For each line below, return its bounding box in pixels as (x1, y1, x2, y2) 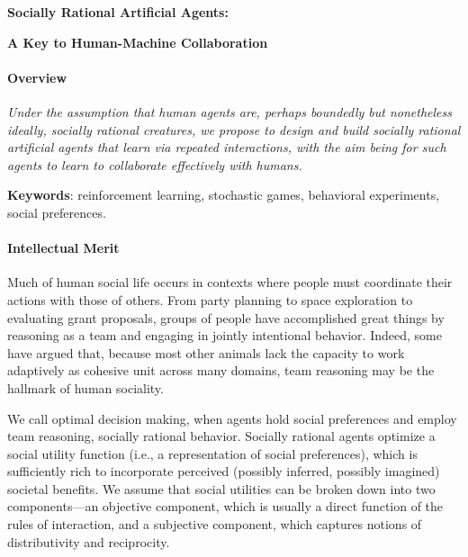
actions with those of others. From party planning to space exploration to (7, 290, 413, 309)
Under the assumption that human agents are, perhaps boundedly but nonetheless (7, 102, 452, 121)
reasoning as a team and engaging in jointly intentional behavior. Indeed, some (7, 326, 442, 345)
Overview (7, 67, 67, 86)
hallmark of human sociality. (7, 378, 164, 397)
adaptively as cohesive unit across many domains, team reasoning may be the (7, 361, 435, 380)
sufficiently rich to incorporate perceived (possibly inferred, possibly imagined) (7, 462, 440, 481)
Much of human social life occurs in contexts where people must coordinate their (7, 273, 453, 292)
